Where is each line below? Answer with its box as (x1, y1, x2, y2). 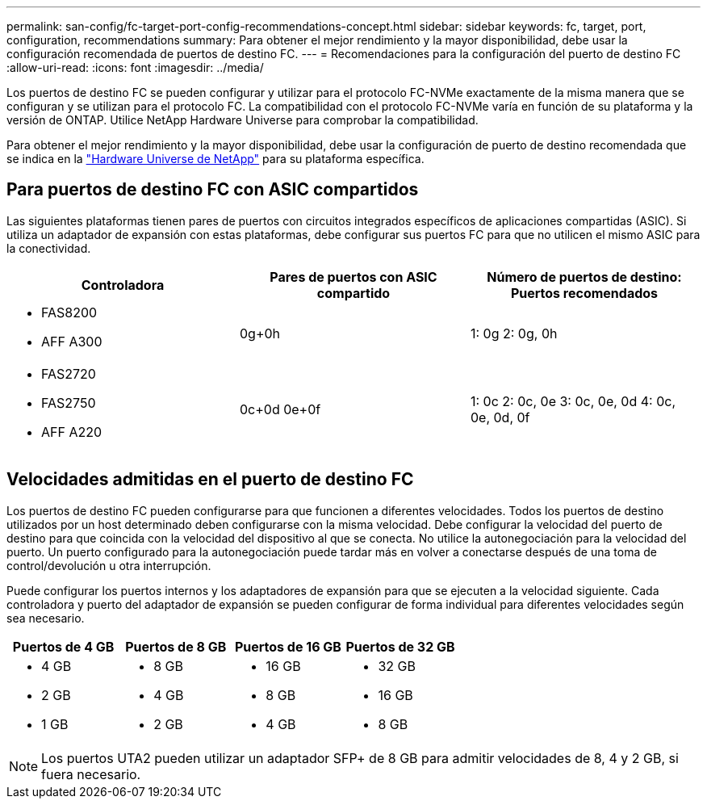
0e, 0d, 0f (470, 409, 530, 426)
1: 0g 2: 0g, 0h (470, 325, 558, 342)
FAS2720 (41, 365, 96, 382)
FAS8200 (41, 304, 98, 321)
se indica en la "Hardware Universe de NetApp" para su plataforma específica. (6, 152, 425, 166)
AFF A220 (41, 423, 102, 440)
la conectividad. (6, 241, 91, 255)
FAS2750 (41, 394, 96, 411)
